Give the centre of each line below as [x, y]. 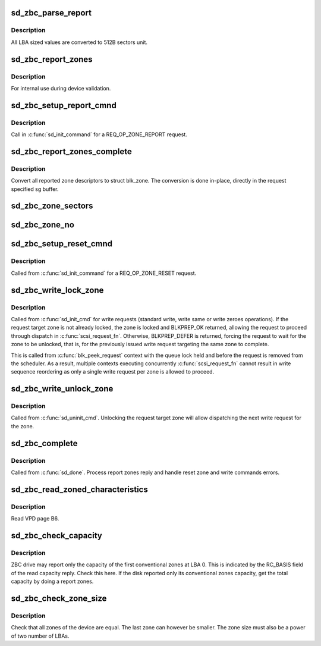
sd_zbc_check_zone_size [59, 598]
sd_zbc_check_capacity [56, 535]
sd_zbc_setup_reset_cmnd [62, 244]
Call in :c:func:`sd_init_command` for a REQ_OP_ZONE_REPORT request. [99, 134]
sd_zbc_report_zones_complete [71, 151]
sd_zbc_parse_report [51, 13]
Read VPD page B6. [35, 519]
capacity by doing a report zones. [52, 581]
